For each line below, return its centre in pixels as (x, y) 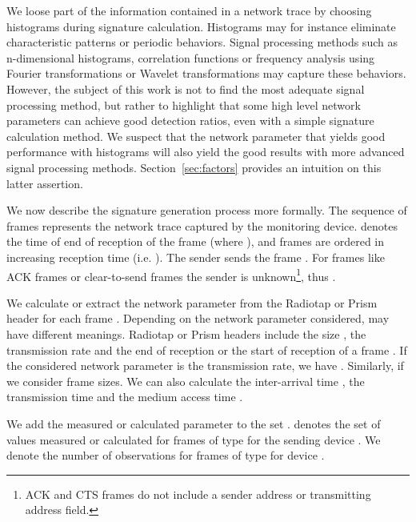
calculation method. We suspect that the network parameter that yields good (196, 136)
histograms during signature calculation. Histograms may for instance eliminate (201, 26)
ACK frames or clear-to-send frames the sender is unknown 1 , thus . (171, 275)
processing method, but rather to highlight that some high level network (184, 104)
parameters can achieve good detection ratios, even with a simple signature (190, 120)
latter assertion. (45, 183)
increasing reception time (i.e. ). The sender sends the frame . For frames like (196, 257)
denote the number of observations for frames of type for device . (166, 455)
